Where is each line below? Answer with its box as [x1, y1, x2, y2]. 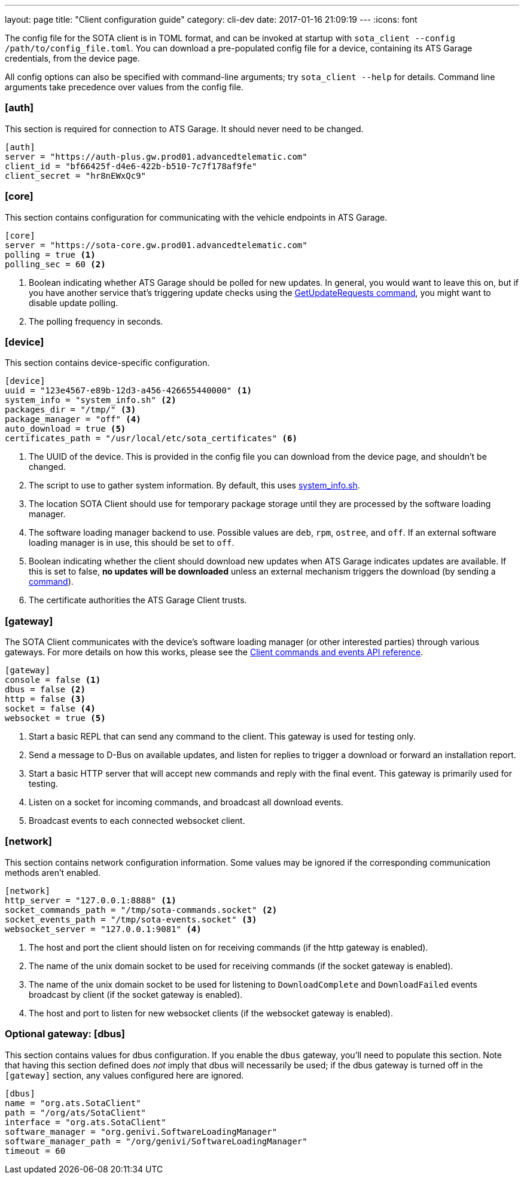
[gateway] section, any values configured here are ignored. [5, 1070, 244, 1080]
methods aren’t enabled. [5, 867, 101, 878]
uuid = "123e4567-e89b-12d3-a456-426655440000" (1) [5, 386, 252, 396]
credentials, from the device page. [5, 53, 140, 63]
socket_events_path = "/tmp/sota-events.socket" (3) [5, 914, 257, 924]
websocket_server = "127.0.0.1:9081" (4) [5, 924, 202, 934]
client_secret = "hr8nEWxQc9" [5, 170, 147, 181]
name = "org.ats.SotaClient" [5, 1098, 141, 1108]
